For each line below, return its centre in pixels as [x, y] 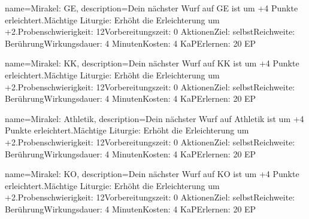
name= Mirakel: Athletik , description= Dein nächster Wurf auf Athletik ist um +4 [154, 118]
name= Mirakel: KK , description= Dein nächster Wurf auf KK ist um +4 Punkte [152, 63]
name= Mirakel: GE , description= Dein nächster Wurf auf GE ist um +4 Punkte [152, 8]
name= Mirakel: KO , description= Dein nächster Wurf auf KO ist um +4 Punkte [152, 174]
